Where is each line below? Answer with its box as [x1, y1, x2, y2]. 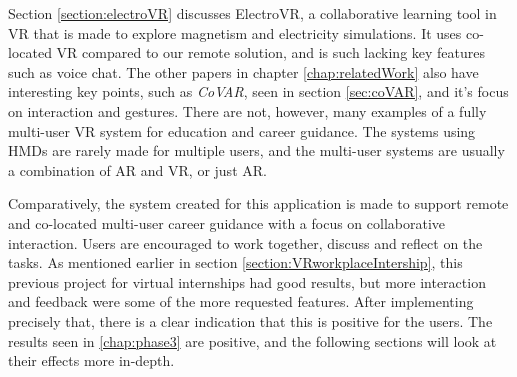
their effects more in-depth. [8, 350, 175, 371]
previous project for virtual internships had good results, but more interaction [8, 271, 486, 292]
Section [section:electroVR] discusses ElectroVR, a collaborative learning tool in [8, 3, 497, 23]
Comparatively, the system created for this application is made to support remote [8, 193, 509, 214]
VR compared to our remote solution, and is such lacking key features [56, 42, 486, 63]
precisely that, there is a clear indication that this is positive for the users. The [8, 310, 493, 331]
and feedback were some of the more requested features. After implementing [8, 291, 474, 312]
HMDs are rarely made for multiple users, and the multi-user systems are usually [8, 140, 505, 161]
